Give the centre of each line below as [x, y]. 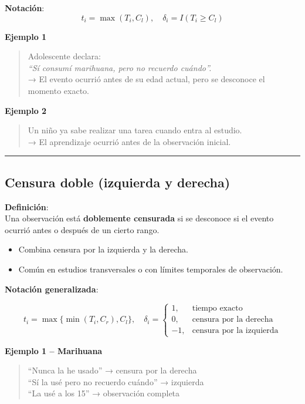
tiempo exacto [217, 309]
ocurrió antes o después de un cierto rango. [82, 229]
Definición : [27, 206]
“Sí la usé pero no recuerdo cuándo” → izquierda [116, 381]
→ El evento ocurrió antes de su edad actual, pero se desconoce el [146, 79]
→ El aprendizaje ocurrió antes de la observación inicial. [129, 141]
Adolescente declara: [64, 56]
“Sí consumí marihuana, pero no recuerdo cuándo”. [120, 67]
